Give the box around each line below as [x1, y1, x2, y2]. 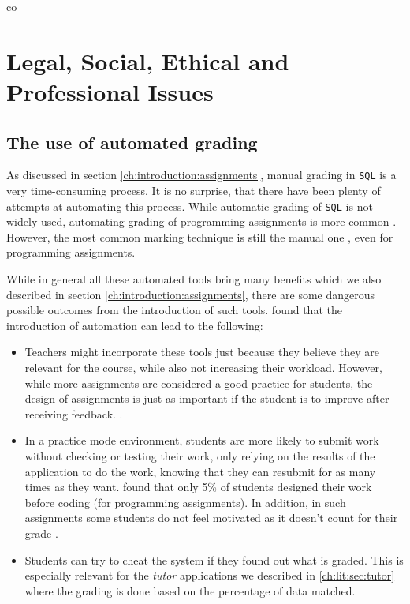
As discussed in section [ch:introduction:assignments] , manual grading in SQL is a [6, 167, 397, 183]
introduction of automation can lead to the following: [6, 317, 263, 333]
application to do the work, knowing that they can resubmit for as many [24, 463, 376, 479]
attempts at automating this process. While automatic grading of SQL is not [6, 197, 373, 214]
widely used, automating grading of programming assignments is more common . [6, 213, 397, 230]
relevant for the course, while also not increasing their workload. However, [24, 359, 382, 376]
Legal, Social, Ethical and [6, 44, 289, 77]
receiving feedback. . [24, 405, 123, 422]
